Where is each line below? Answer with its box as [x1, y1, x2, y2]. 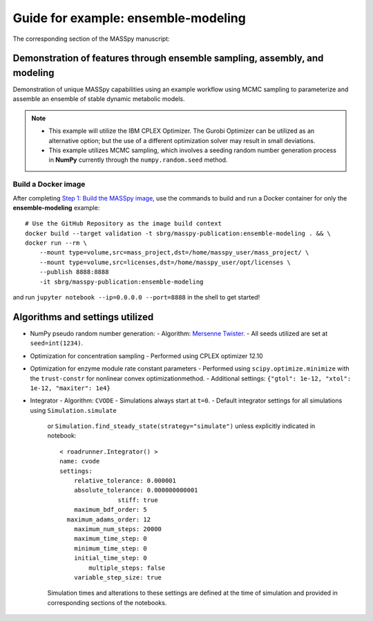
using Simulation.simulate [30, 406, 117, 414]
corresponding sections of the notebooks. [47, 598, 167, 606]
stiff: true [117, 496, 158, 504]
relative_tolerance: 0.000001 [73, 477, 176, 485]
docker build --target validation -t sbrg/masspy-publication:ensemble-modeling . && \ [25, 229, 332, 237]
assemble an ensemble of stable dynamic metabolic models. [12, 95, 186, 103]
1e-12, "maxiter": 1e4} [30, 384, 111, 392]
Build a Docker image [12, 180, 86, 189]
